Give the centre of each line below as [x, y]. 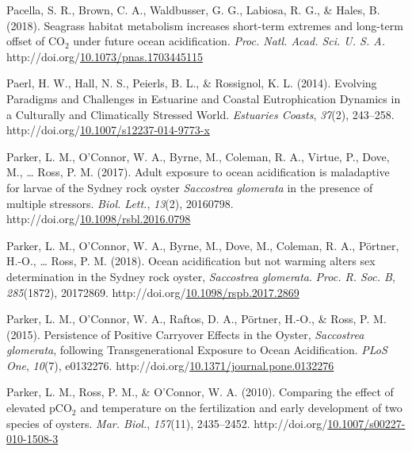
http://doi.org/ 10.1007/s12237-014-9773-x [108, 130]
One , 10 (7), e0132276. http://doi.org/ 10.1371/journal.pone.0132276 [170, 365]
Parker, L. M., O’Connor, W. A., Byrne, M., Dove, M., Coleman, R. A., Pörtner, [203, 245]
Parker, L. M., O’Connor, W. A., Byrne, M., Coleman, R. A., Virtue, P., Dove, [198, 156]
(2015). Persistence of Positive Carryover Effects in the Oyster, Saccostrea [185, 334]
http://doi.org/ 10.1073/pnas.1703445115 [105, 56]
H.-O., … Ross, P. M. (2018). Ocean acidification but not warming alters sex [191, 261]
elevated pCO [39, 408]
